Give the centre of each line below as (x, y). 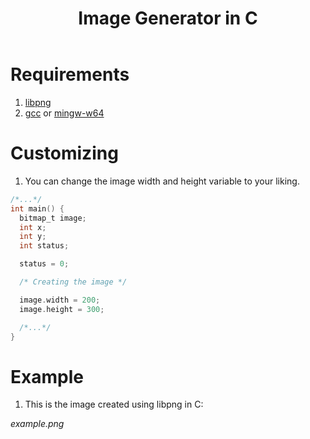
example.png (37, 424)
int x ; (33, 227)
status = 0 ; (44, 264)
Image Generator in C (168, 18)
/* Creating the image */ (73, 282)
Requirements (70, 74)
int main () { (37, 208)
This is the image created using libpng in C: (114, 404)
